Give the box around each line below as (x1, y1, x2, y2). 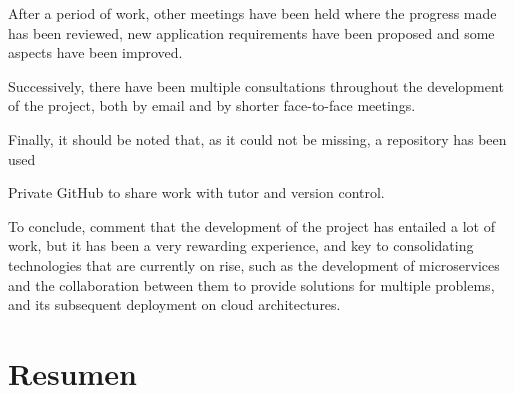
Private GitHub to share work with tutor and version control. (8, 182, 385, 203)
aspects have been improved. (8, 42, 183, 63)
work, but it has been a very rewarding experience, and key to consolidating (8, 235, 474, 256)
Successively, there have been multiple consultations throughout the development (8, 75, 504, 96)
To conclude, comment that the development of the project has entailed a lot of (8, 215, 495, 236)
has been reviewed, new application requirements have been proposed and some (8, 22, 495, 43)
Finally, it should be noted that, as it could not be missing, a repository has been (8, 128, 507, 149)
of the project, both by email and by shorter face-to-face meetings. (8, 95, 416, 116)
